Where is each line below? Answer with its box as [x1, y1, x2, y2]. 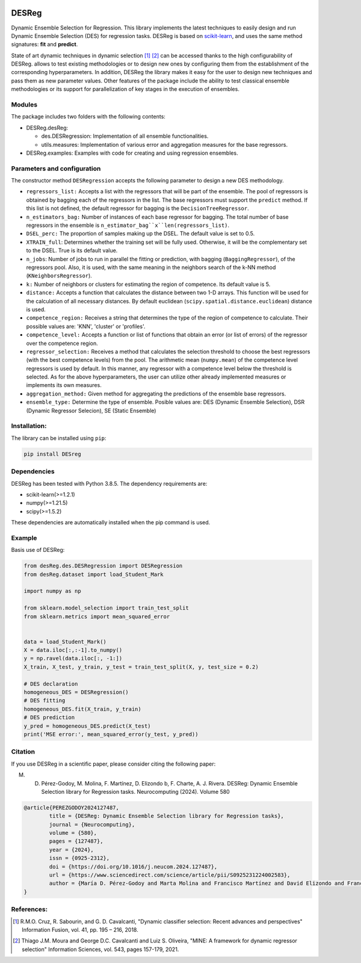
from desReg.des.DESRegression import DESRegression [23, 563, 183, 569]
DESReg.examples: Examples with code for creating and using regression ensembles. [26, 149, 238, 156]
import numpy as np [23, 587, 81, 595]
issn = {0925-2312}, [49, 855, 110, 862]
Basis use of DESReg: [11, 547, 65, 554]
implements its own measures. [26, 382, 102, 389]
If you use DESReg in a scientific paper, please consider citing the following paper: [11, 760, 216, 767]
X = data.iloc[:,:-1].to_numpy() [23, 647, 123, 654]
